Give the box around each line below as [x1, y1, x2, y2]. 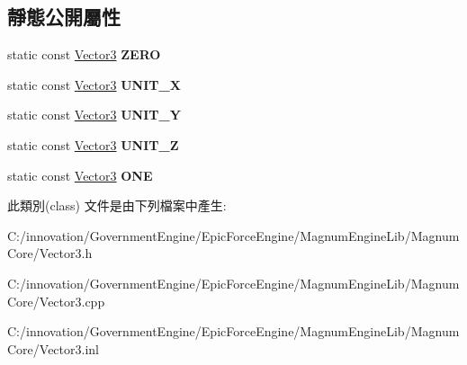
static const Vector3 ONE [7, 165, 153, 184]
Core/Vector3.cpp [7, 291, 105, 310]
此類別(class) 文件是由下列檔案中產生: [7, 196, 227, 215]
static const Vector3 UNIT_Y [7, 105, 181, 124]
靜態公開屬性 [7, 3, 121, 31]
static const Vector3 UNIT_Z [7, 135, 179, 154]
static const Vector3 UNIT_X [7, 75, 181, 93]
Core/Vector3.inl [7, 339, 99, 358]
